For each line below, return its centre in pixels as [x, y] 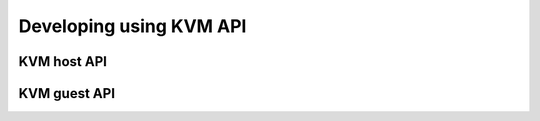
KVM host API [62, 61]
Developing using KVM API [132, 26]
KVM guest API [66, 93]
